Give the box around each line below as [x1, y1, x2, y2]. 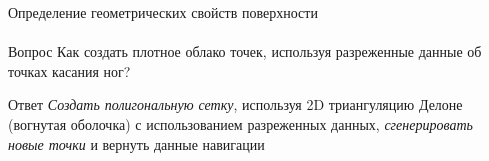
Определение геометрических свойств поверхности [8, 2, 318, 22]
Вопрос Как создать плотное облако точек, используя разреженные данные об [8, 41, 482, 62]
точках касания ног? [8, 60, 131, 81]
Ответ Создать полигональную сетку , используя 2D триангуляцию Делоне [8, 94, 463, 115]
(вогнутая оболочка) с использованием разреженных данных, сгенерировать [8, 113, 473, 134]
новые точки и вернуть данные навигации [8, 133, 265, 154]
